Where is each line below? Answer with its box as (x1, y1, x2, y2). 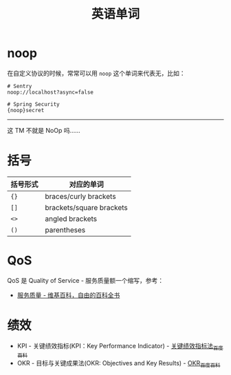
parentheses (45, 225, 86, 235)
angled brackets (45, 214, 98, 224)
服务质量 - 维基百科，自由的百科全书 (16, 290, 120, 299)
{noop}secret (7, 107, 45, 114)
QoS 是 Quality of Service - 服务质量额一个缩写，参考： (7, 276, 164, 284)
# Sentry (7, 83, 32, 89)
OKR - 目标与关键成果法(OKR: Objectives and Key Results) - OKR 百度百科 (16, 358, 221, 369)
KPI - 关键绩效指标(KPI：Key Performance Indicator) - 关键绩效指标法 (16, 341, 214, 350)
